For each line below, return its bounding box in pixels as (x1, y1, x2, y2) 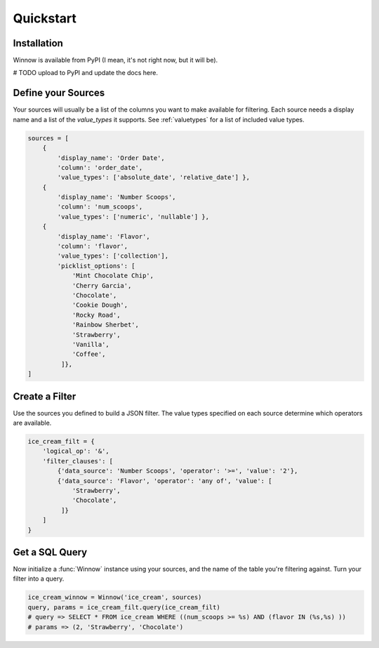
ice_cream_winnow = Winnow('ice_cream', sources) (27, 593, 202, 602)
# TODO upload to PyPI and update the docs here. (13, 69, 158, 77)
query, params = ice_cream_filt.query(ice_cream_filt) (27, 603, 220, 611)
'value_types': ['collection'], (57, 252, 168, 260)
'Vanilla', (72, 340, 110, 348)
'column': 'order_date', (57, 164, 143, 171)
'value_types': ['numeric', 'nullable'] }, (57, 213, 210, 220)
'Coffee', (72, 350, 106, 358)
